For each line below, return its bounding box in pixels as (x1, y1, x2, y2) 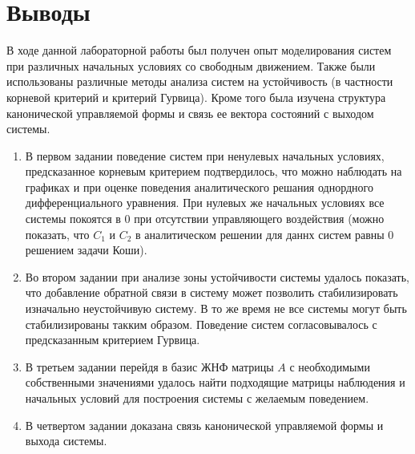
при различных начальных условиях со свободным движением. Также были (6, 57, 376, 74)
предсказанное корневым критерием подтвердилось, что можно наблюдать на (25, 163, 402, 180)
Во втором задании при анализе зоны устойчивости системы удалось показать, (25, 268, 409, 285)
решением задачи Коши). (25, 241, 147, 258)
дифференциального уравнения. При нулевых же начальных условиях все (25, 194, 385, 211)
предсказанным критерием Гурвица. (25, 331, 200, 348)
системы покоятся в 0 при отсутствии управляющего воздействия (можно (25, 210, 385, 227)
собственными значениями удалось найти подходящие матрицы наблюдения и (25, 374, 405, 391)
